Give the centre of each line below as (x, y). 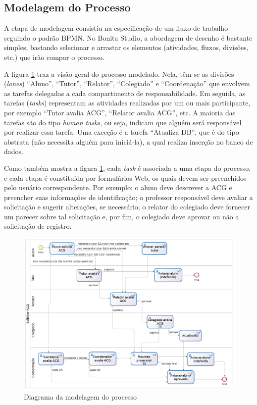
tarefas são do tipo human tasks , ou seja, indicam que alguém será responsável (123, 122)
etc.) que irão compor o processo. (54, 57)
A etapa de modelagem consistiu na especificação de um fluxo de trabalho (116, 28)
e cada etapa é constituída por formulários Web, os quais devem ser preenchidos (125, 177)
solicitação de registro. (38, 226)
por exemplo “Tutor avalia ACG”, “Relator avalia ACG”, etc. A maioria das (120, 112)
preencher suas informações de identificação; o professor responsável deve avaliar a (128, 197)
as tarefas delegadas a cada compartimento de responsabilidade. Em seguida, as (125, 93)
